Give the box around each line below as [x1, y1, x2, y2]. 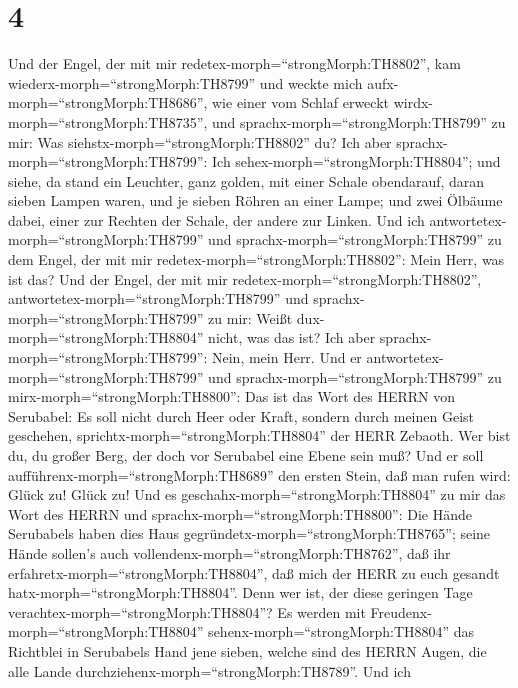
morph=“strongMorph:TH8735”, [8, 111, 208, 132]
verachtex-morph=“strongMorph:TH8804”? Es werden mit [8, 601, 366, 622]
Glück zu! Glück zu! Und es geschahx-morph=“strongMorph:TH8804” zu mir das [8, 484, 506, 505]
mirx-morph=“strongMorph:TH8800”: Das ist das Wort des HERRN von [8, 386, 456, 407]
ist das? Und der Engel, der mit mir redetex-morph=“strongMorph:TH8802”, [8, 268, 482, 289]
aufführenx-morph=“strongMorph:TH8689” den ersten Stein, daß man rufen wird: [8, 464, 511, 485]
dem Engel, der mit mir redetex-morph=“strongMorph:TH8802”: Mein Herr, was [8, 249, 505, 270]
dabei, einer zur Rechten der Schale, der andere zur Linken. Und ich [8, 209, 425, 230]
